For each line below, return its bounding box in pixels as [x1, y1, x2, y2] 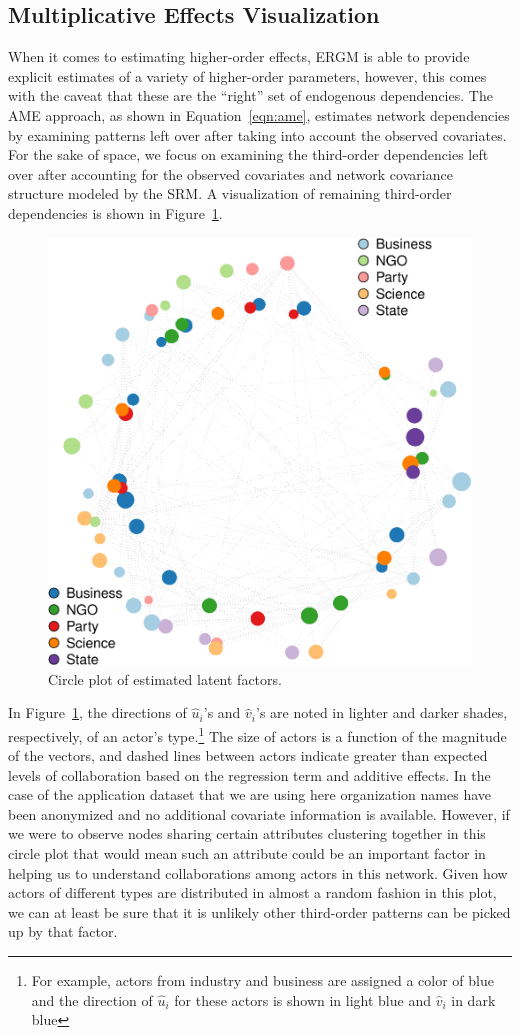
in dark [451, 989, 496, 1010]
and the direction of [31, 989, 153, 1010]
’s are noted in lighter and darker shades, [256, 702, 508, 723]
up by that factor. [8, 921, 118, 942]
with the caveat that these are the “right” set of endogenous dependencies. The [8, 85, 493, 106]
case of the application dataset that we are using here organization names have [8, 784, 491, 805]
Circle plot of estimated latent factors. [48, 668, 282, 689]
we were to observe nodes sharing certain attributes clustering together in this [8, 823, 486, 844]
